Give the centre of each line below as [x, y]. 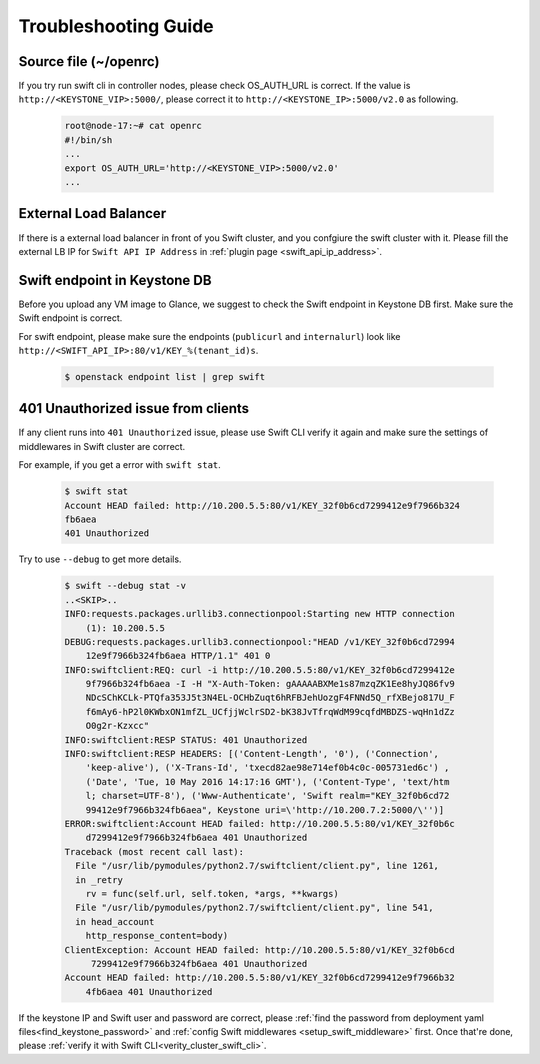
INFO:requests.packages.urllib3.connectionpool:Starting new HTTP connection [259, 614]
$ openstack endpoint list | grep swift [164, 376]
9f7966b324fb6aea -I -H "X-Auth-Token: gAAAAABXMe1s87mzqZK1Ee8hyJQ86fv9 [270, 684]
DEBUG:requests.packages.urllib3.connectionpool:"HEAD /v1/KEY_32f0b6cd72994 [259, 641]
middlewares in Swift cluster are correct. [102, 446]
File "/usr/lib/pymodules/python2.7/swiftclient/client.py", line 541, [254, 908]
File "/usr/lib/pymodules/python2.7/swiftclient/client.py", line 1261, [257, 866]
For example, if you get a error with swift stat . [120, 465]
